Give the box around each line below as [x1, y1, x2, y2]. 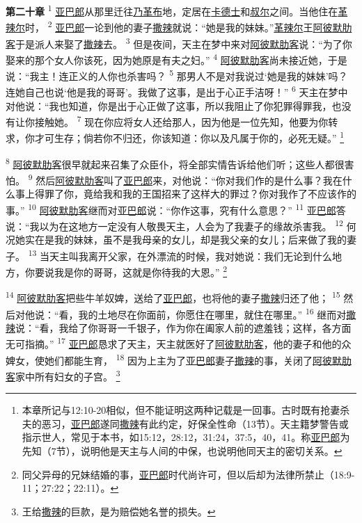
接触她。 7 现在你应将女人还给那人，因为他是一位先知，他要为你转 [34, 113, 338, 129]
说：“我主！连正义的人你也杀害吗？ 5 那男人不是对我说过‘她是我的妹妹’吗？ [6, 67, 348, 83]
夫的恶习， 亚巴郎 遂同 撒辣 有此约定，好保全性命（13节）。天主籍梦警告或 [22, 416, 349, 431]
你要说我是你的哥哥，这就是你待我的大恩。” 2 [24, 263, 228, 279]
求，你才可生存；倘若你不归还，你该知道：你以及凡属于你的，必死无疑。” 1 [6, 129, 345, 145]
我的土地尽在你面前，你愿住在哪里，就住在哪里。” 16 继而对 [78, 305, 347, 321]
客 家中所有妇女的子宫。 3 [6, 367, 120, 383]
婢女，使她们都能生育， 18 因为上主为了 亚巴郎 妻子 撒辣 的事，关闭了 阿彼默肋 [6, 351, 352, 367]
